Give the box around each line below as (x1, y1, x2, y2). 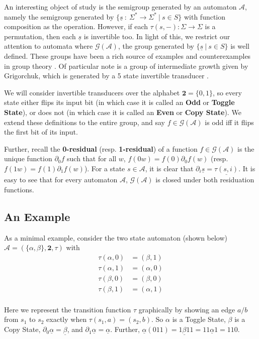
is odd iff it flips (205, 117, 254, 127)
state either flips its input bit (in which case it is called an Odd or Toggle (4, 97, 235, 107)
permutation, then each (4, 31, 76, 41)
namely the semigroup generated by (4, 11, 114, 22)
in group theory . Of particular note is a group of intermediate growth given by (4, 60, 248, 71)
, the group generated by (118, 41, 194, 51)
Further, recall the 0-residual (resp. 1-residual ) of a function (4, 143, 198, 154)
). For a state (84, 163, 125, 173)
